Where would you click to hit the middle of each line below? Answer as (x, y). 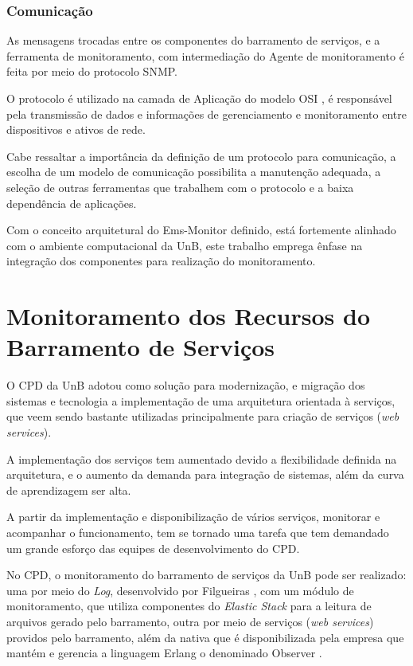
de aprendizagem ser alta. (69, 490)
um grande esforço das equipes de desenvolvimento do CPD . (153, 548)
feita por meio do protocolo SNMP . (92, 71)
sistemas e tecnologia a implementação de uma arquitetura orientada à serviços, (201, 400)
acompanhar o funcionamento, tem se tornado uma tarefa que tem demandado (198, 532)
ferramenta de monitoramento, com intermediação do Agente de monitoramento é (205, 55)
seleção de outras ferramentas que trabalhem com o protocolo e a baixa (180, 187)
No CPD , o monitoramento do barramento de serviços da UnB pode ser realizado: (206, 575)
